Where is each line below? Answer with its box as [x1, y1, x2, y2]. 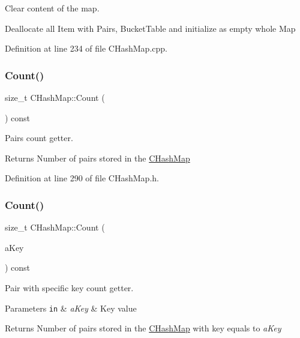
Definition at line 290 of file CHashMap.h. [5, 172, 159, 184]
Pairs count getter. [5, 131, 73, 144]
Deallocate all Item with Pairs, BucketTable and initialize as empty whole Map [5, 22, 296, 34]
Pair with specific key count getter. [5, 281, 134, 294]
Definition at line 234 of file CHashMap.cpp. [5, 42, 167, 55]
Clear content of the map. [5, 2, 100, 14]
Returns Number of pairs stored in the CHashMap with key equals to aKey [5, 322, 281, 334]
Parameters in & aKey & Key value [5, 301, 137, 314]
